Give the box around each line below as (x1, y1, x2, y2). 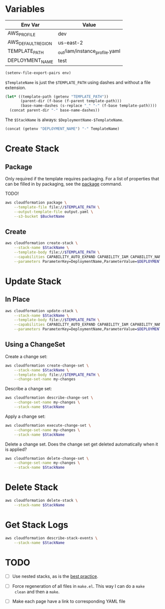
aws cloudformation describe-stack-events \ (5, 535, 98, 540)
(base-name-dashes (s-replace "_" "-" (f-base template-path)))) (20, 103, 157, 108)
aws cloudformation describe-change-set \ (5, 395, 93, 401)
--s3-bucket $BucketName (14, 214, 65, 219)
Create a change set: (5, 353, 48, 359)
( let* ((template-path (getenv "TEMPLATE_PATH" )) (5, 94, 109, 99)
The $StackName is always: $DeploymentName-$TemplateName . (5, 117, 124, 123)
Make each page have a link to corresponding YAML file (12, 598, 126, 604)
